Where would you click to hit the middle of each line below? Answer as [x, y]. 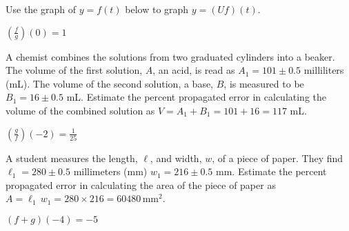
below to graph [157, 9]
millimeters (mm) [110, 171]
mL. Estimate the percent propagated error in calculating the [197, 97]
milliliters [324, 70]
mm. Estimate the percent [271, 171]
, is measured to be [264, 83]
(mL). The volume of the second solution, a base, [110, 83]
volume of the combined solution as [80, 110]
